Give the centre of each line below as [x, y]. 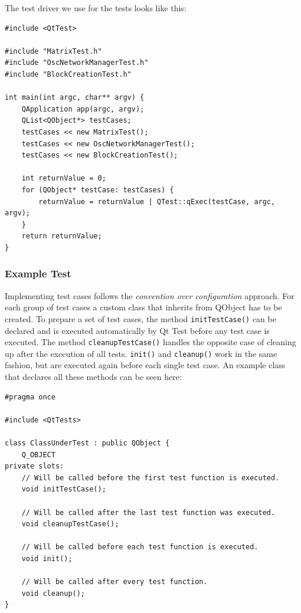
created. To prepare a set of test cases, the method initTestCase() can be [140, 318]
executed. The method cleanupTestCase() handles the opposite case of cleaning [150, 342]
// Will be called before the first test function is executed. [150, 478]
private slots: [35, 466]
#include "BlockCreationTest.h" [68, 74]
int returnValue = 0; [64, 178]
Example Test [38, 273]
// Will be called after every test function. [114, 582]
